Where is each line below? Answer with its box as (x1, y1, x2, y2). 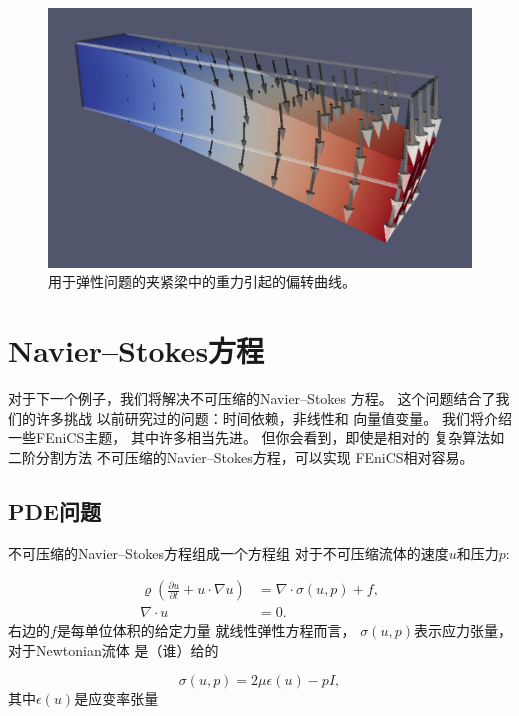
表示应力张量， (413, 620, 512, 641)
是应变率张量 (74, 688, 159, 709)
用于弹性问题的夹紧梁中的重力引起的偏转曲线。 (48, 271, 356, 292)
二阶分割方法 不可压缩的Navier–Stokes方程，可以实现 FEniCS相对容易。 (8, 446, 474, 467)
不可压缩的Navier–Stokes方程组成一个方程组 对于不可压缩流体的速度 (8, 542, 449, 563)
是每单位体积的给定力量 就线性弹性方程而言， (56, 620, 356, 641)
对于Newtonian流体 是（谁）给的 (8, 639, 219, 660)
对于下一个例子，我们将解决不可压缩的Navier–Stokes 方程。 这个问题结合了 (8, 387, 496, 408)
